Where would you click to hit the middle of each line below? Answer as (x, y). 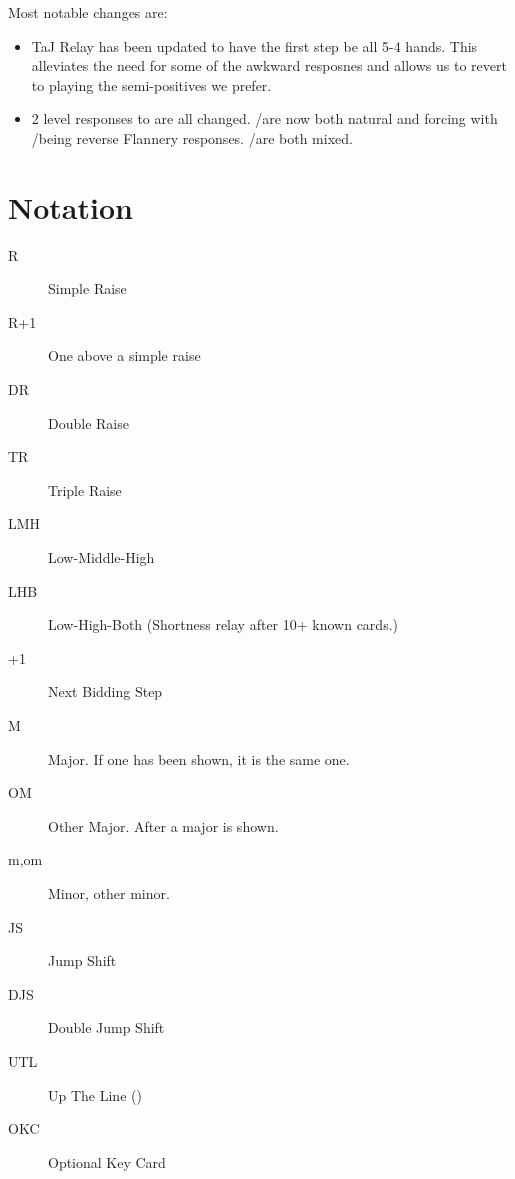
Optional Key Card (107, 1161)
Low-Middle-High (101, 557)
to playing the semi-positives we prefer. (151, 84)
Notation (70, 206)
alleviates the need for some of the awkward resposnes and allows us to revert (269, 65)
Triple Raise (85, 489)
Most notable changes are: (88, 12)
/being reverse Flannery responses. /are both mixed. (192, 137)
